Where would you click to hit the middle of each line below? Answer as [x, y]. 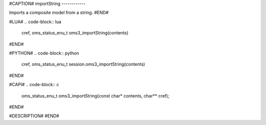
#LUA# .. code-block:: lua [35, 22]
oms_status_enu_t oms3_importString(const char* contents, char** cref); [95, 95]
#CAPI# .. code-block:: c [34, 85]
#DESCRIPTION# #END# [34, 116]
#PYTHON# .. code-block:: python [44, 53]
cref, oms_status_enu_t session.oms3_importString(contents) [83, 64]
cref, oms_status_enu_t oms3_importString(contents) [75, 33]
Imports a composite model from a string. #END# [59, 13]
